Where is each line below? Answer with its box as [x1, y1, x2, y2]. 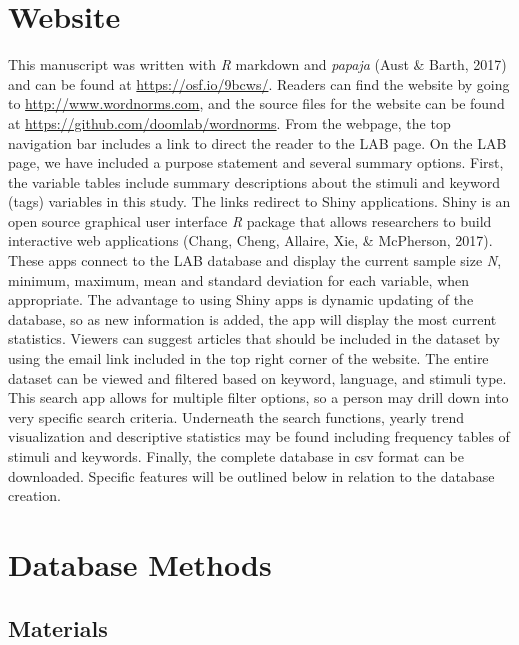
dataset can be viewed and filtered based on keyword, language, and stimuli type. [8, 367, 507, 388]
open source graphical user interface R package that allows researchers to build [8, 210, 492, 231]
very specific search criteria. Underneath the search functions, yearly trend [8, 406, 465, 427]
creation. [8, 485, 61, 506]
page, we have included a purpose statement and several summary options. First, [8, 152, 504, 173]
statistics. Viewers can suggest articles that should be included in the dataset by [8, 328, 500, 349]
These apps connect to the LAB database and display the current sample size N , [8, 250, 502, 271]
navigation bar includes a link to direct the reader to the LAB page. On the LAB [8, 132, 507, 153]
